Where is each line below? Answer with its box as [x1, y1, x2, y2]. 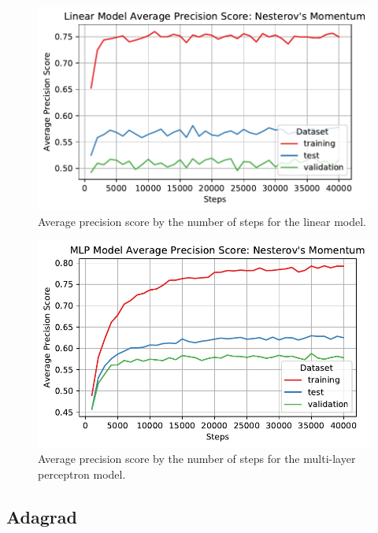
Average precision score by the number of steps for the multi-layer [38, 450, 356, 467]
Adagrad [6, 504, 77, 528]
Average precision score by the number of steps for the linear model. [38, 213, 367, 229]
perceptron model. [38, 465, 126, 482]
